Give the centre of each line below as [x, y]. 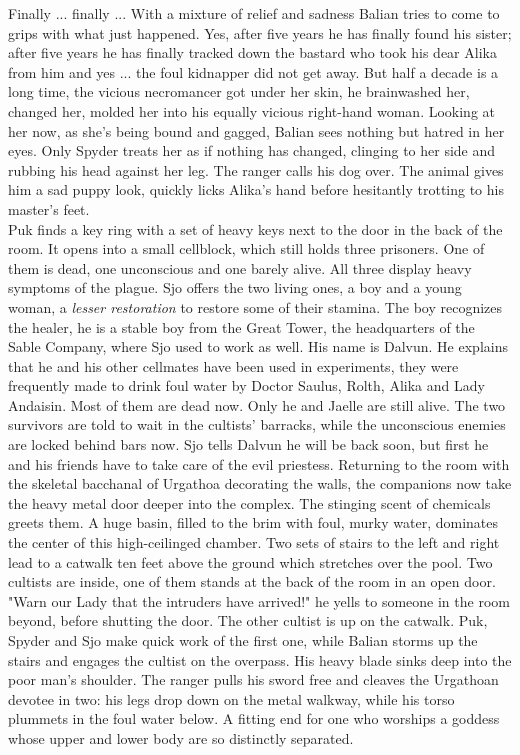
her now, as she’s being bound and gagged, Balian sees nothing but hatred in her [256, 130]
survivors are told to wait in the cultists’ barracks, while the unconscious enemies [257, 424]
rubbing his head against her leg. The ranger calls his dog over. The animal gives [256, 169]
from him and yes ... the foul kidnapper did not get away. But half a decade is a [253, 71]
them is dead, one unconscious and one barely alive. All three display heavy [240, 267]
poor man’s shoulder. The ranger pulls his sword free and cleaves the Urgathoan [253, 679]
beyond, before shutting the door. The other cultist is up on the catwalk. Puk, [248, 620]
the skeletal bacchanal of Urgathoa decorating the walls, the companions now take [260, 483]
